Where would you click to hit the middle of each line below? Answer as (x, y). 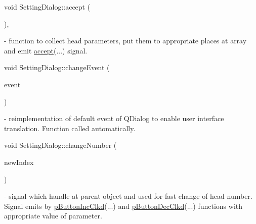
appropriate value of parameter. (53, 216)
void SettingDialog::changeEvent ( (57, 67)
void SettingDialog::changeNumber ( (60, 145)
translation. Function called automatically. (70, 128)
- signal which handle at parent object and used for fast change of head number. (128, 196)
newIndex (19, 162)
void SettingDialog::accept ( (47, 7)
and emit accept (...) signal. (46, 50)
